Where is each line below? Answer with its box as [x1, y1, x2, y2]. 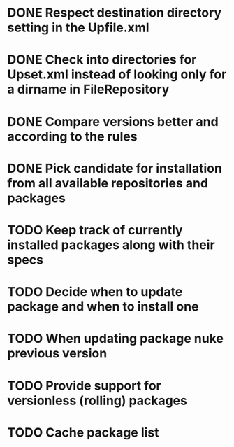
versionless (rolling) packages [7, 392, 187, 409]
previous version [7, 346, 108, 362]
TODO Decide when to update [7, 284, 183, 300]
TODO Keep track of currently [7, 222, 183, 238]
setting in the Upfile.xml [7, 20, 149, 36]
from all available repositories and [7, 175, 208, 191]
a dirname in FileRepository [7, 82, 170, 97]
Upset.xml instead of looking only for [7, 66, 227, 83]
